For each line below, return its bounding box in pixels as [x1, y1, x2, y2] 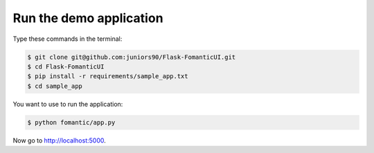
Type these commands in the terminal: [12, 35, 123, 43]
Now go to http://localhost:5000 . [12, 136, 107, 145]
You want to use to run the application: [12, 100, 123, 108]
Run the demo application [12, 10, 163, 26]
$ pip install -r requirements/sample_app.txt [27, 73, 188, 80]
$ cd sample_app [27, 82, 83, 90]
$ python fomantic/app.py [27, 118, 116, 126]
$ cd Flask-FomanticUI [27, 62, 105, 71]
